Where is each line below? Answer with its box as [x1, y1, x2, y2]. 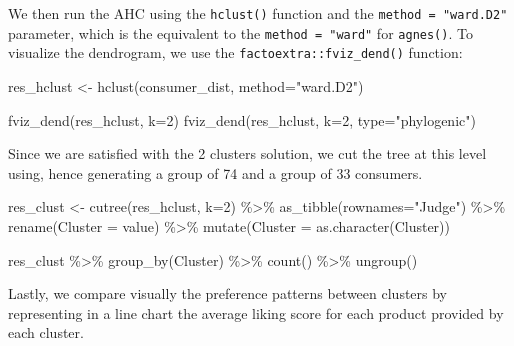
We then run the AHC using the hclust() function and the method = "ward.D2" [8, 3, 508, 23]
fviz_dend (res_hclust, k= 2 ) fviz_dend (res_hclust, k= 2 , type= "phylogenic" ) [8, 109, 476, 130]
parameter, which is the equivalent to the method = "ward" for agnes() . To [8, 22, 473, 43]
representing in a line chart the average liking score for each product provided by [8, 302, 504, 323]
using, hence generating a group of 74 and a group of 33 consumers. [8, 162, 423, 183]
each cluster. [8, 322, 84, 343]
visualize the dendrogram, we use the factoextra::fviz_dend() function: [8, 42, 463, 63]
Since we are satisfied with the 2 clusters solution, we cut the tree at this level [8, 143, 487, 164]
